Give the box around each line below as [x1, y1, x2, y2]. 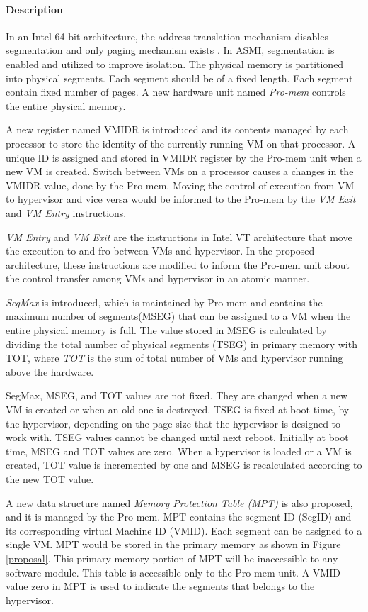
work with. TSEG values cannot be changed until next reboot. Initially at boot [6, 430, 349, 445]
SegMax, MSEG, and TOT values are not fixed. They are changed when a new [6, 388, 348, 403]
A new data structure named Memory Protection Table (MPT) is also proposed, [6, 495, 353, 510]
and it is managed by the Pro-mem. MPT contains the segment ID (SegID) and [6, 509, 352, 524]
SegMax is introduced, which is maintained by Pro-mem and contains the [6, 294, 323, 309]
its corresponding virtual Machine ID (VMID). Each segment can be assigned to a [6, 523, 362, 538]
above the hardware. [6, 364, 94, 379]
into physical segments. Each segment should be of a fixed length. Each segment [6, 70, 353, 85]
